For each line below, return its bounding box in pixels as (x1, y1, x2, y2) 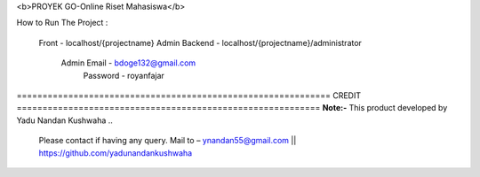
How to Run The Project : (16, 18, 108, 28)
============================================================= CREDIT (16, 89, 362, 101)
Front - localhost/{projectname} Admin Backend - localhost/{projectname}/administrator (38, 37, 362, 48)
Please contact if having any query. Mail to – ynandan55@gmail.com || (38, 135, 297, 146)
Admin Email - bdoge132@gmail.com (60, 58, 196, 68)
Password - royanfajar (83, 70, 164, 81)
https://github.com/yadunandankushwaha (38, 147, 193, 158)
